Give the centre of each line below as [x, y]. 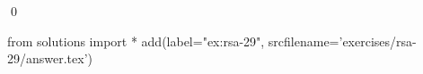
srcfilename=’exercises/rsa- [342, 41]
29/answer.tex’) [50, 58]
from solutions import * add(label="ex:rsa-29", [136, 41]
